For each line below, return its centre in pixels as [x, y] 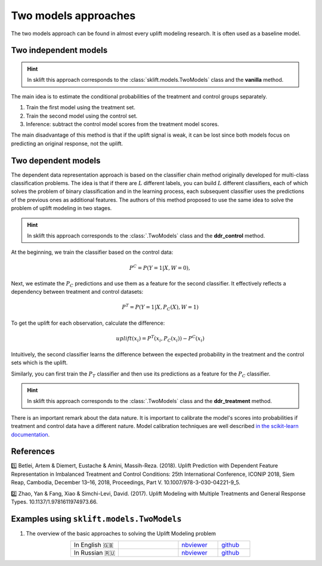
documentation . [30, 434]
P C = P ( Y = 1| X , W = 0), [160, 267]
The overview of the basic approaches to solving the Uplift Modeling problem [121, 533]
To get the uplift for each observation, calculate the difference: [88, 323]
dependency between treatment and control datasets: [77, 292]
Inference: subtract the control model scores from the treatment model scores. [123, 124]
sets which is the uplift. [39, 363]
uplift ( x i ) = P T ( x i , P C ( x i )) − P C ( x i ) [160, 339]
